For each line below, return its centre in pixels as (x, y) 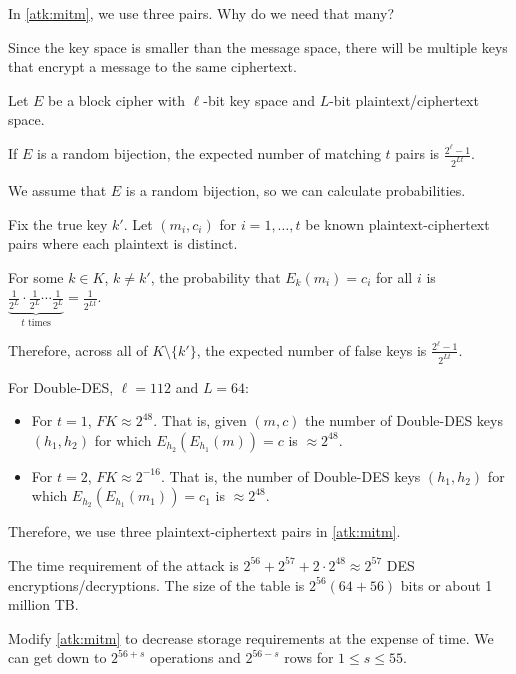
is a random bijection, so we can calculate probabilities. (295, 189)
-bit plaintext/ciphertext (404, 99)
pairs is (417, 153)
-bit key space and (259, 99)
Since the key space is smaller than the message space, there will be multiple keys (258, 46)
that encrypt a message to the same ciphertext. (152, 66)
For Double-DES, (61, 386)
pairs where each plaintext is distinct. (123, 243)
